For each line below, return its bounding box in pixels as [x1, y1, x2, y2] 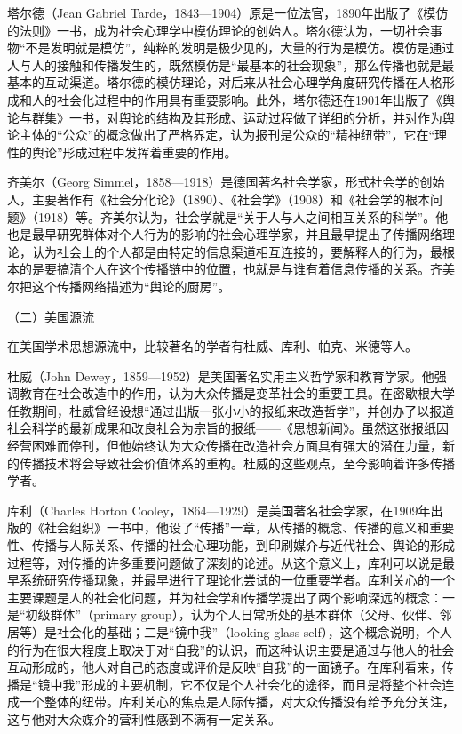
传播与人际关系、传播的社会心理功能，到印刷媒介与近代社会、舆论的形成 [31, 536, 455, 554]
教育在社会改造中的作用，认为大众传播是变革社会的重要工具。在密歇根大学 [19, 384, 455, 403]
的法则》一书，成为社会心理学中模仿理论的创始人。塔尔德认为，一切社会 [7, 20, 430, 39]
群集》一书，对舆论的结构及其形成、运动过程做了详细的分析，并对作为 [31, 108, 442, 126]
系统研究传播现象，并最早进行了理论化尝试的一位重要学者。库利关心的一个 [19, 570, 455, 589]
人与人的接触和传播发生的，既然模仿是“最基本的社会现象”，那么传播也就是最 [7, 55, 455, 74]
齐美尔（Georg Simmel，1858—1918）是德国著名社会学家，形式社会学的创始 [7, 172, 445, 191]
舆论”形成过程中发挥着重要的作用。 [31, 142, 237, 161]
